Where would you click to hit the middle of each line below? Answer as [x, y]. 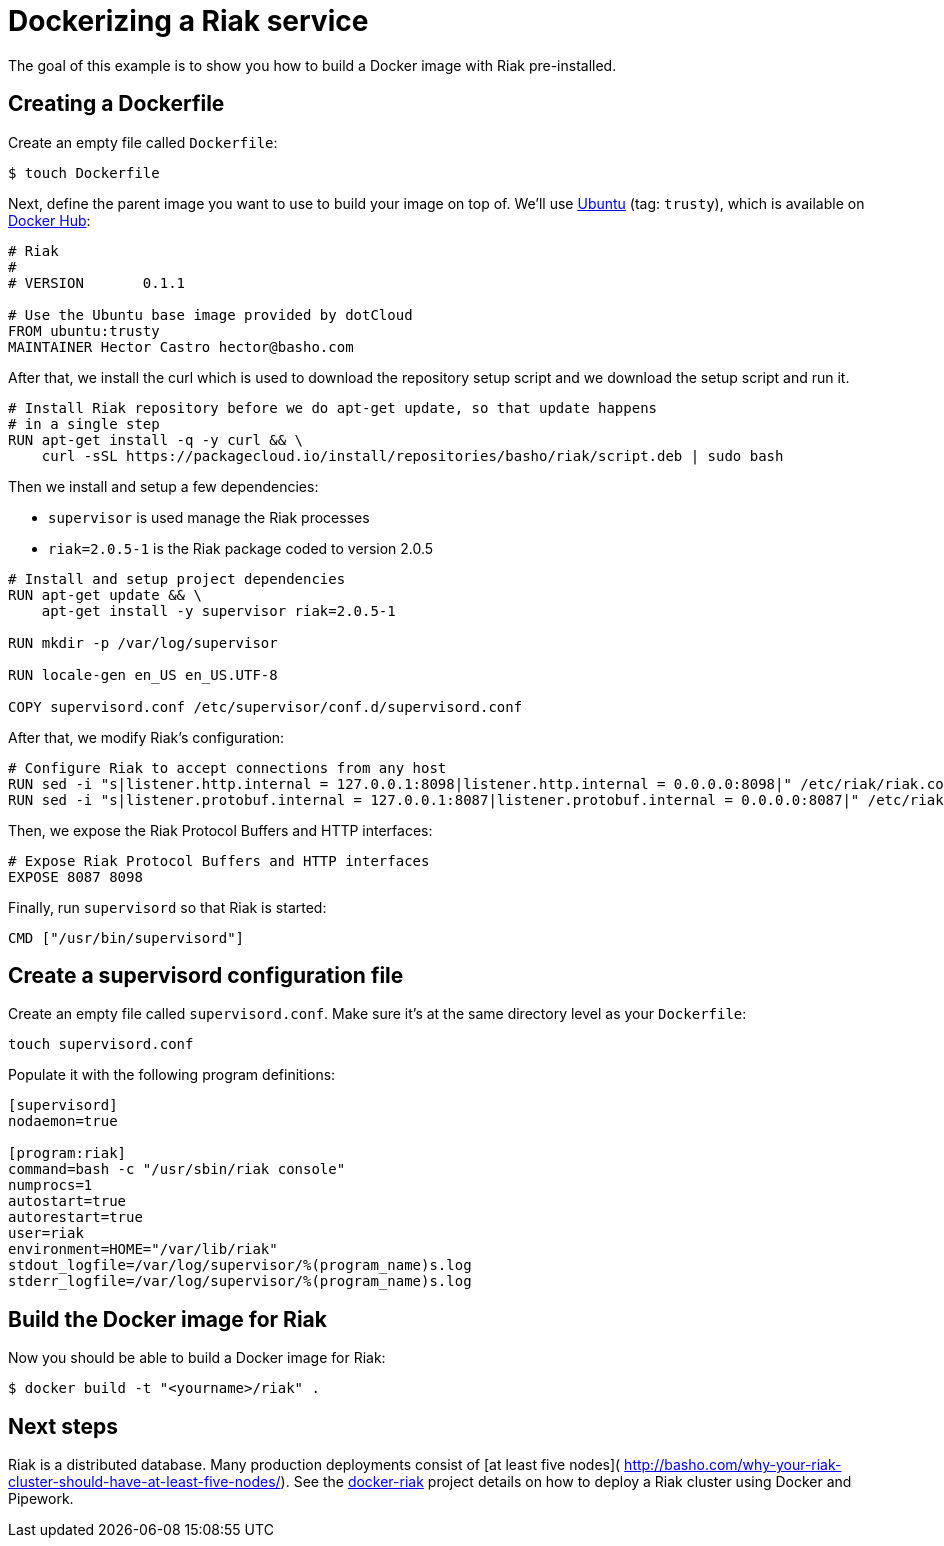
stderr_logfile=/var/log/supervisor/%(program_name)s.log [240, 1281]
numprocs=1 [50, 1185]
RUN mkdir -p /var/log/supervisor [143, 642]
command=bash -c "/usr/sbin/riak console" [177, 1169]
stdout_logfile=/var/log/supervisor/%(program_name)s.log [240, 1265]
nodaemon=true [63, 1121]
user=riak [46, 1233]
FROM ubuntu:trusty [84, 330]
